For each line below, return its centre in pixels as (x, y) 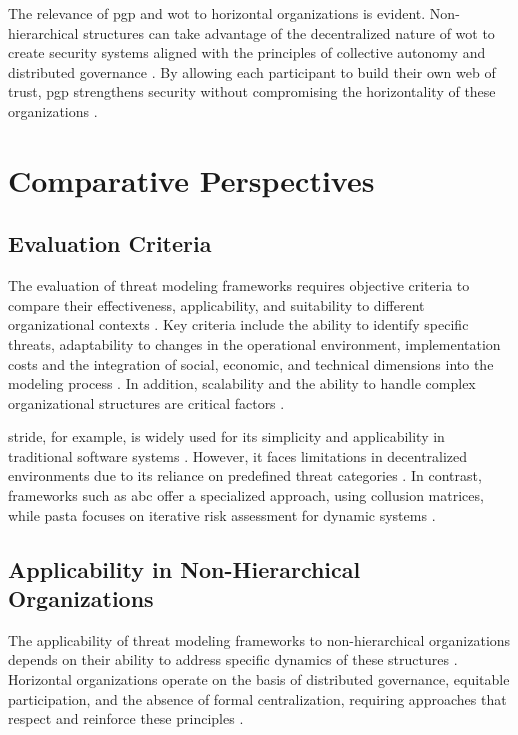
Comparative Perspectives (191, 179)
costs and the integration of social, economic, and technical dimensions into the (251, 363)
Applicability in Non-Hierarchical (184, 568)
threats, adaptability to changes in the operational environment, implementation (254, 343)
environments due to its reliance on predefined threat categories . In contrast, (245, 475)
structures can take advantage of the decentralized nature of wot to (289, 32)
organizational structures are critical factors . (146, 402)
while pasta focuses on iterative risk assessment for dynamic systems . (222, 514)
